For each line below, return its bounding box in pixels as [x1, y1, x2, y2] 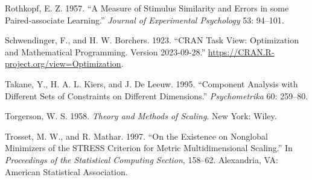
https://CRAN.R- [208, 45, 275, 58]
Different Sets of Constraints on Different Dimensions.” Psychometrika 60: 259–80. [5, 89, 308, 102]
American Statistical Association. [5, 165, 128, 178]
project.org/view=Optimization [5, 57, 121, 70]
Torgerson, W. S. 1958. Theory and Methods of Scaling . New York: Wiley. [5, 110, 277, 122]
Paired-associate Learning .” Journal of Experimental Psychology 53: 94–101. [5, 13, 284, 26]
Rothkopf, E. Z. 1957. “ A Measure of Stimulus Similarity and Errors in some [5, 2, 289, 14]
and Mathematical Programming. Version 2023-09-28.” [5, 45, 206, 58]
